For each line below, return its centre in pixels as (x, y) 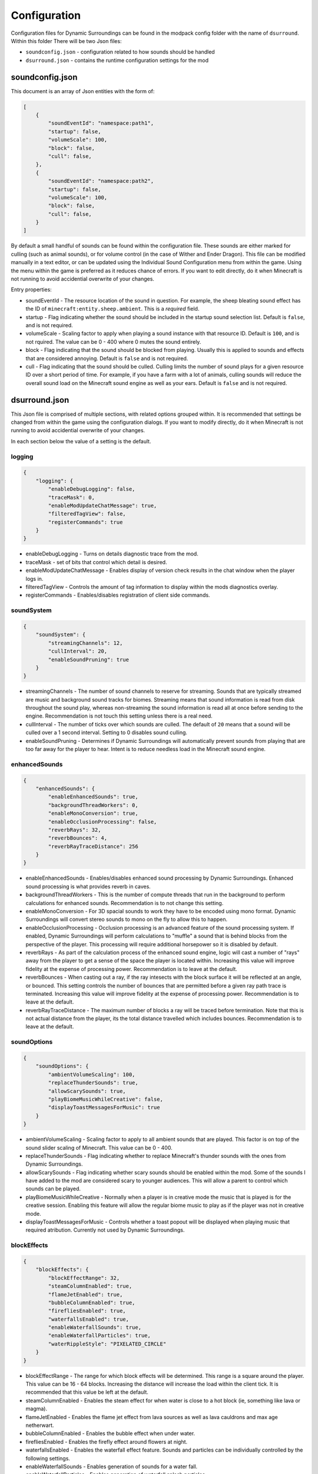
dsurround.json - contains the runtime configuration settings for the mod (117, 60)
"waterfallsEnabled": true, (89, 1319)
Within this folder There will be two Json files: (66, 41)
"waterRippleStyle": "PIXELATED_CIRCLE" (107, 1344)
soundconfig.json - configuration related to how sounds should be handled (120, 52)
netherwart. (40, 1425)
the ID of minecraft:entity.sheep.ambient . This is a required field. (112, 309)
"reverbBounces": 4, (78, 838)
